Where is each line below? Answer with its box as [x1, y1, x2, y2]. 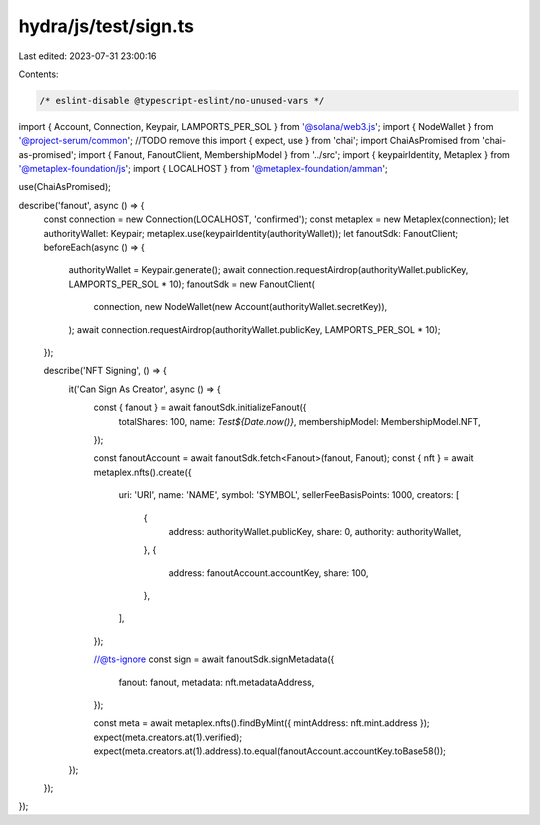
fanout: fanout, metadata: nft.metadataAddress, [118, 676, 315, 688]
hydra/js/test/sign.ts [18, 15, 195, 37]
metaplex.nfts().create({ [93, 466, 192, 478]
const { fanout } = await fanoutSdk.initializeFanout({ [93, 401, 307, 414]
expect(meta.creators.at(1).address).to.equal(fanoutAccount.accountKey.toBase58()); [93, 745, 447, 757]
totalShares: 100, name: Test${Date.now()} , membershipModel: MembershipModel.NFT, [118, 415, 481, 427]
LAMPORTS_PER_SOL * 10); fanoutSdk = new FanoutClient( [68, 278, 315, 290]
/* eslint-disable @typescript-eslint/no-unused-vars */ [39, 95, 325, 106]
